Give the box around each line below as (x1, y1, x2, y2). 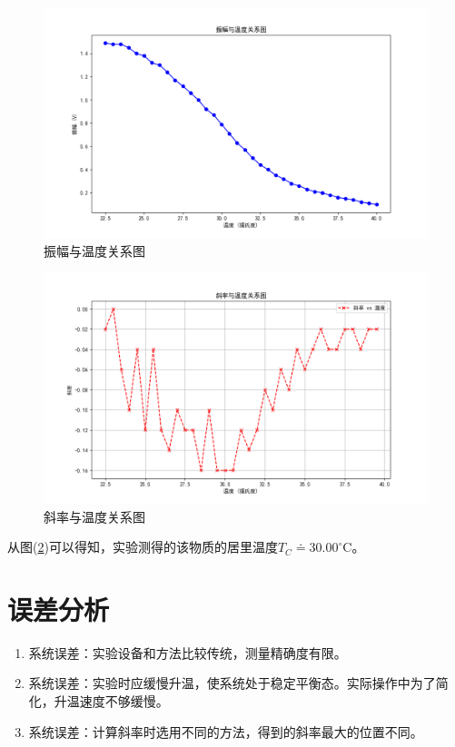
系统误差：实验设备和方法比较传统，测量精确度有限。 (28, 643, 347, 662)
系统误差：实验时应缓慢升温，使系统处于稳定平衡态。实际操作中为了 (28, 673, 436, 693)
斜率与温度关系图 (44, 506, 145, 526)
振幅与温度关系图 (44, 241, 145, 260)
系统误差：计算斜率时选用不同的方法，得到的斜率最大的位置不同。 (28, 722, 423, 741)
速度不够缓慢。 (79, 692, 169, 711)
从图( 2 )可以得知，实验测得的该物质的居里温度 (7, 537, 278, 556)
